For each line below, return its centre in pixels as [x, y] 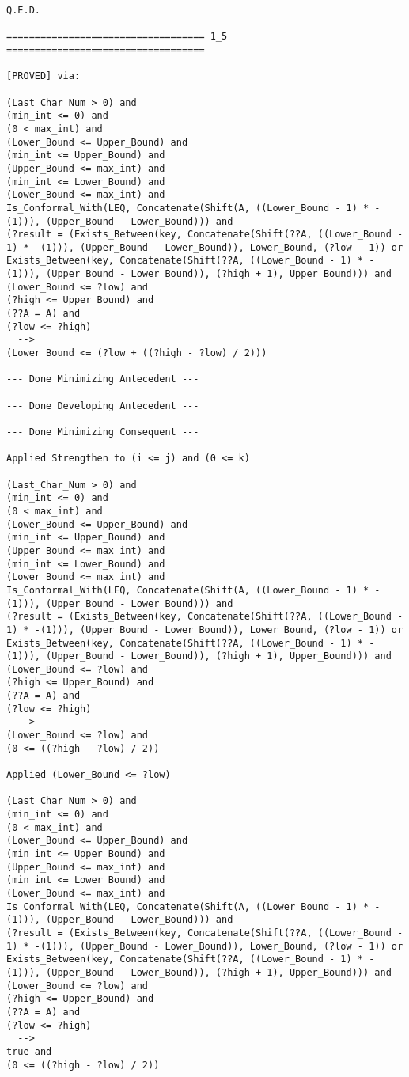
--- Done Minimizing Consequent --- [103, 432]
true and [29, 1051]
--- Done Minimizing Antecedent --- [103, 379]
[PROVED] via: [44, 76]
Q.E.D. [23, 10]
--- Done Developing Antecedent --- [103, 406]
